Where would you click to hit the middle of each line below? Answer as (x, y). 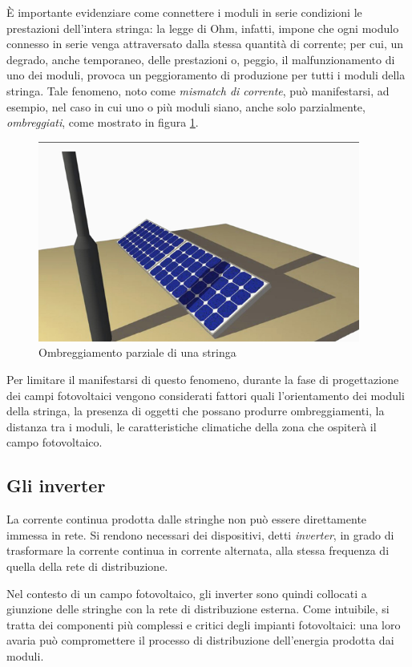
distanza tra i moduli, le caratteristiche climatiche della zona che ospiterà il (192, 426)
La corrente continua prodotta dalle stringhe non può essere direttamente (187, 519)
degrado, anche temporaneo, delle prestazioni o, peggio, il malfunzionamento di (201, 59)
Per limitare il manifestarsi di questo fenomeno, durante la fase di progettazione (203, 379)
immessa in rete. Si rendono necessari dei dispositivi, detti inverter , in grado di (200, 534)
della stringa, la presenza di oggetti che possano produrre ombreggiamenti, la (196, 411)
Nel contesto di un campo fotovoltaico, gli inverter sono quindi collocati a (187, 593)
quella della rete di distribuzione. (87, 566)
